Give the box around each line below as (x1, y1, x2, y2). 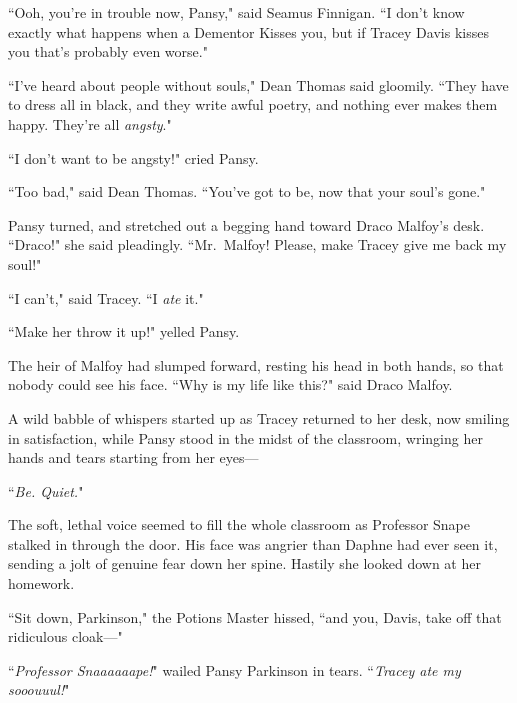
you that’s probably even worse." (8, 41, 208, 62)
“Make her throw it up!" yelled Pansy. (8, 321, 240, 342)
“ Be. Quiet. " (8, 480, 84, 501)
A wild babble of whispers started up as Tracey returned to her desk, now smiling (8, 407, 510, 428)
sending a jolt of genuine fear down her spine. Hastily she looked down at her (8, 553, 481, 574)
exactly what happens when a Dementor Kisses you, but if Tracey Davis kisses (8, 21, 489, 42)
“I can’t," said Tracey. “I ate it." (8, 287, 204, 308)
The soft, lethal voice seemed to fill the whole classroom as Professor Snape (8, 514, 471, 535)
